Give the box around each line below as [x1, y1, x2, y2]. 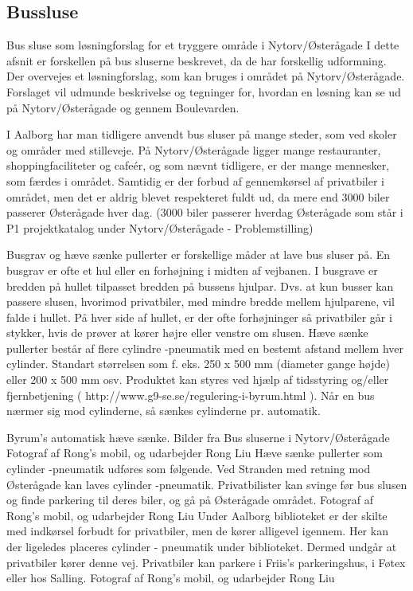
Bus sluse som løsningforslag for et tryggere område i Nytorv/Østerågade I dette [6, 37, 399, 53]
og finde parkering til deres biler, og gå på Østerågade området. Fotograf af [6, 491, 374, 508]
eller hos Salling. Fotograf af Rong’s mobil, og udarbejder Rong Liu [6, 569, 335, 586]
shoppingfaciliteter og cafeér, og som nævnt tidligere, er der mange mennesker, [6, 157, 390, 174]
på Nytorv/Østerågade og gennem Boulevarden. [6, 99, 240, 115]
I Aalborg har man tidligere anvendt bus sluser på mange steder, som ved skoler [6, 126, 397, 143]
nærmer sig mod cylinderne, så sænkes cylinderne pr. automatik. [6, 402, 321, 419]
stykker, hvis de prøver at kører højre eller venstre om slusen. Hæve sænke [6, 324, 368, 341]
